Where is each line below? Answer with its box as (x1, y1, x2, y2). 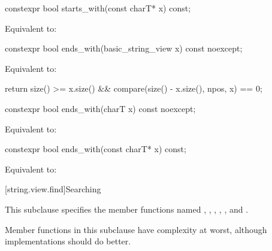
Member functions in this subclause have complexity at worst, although (5, 223, 267, 235)
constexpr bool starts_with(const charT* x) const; (5, 2, 191, 14)
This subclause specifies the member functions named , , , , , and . (5, 202, 249, 215)
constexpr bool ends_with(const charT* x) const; (5, 143, 186, 155)
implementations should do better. (5, 235, 131, 247)
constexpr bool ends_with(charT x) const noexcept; (5, 102, 196, 114)
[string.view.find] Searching (5, 183, 101, 195)
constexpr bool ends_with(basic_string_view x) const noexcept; (5, 42, 243, 55)
